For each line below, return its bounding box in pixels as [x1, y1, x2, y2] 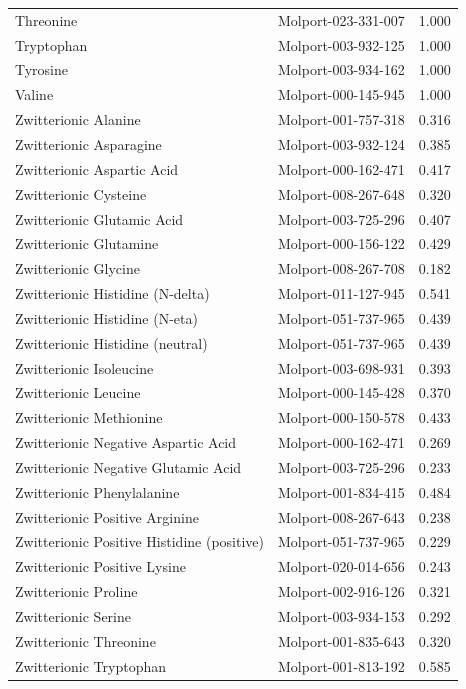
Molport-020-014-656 [277, 556, 405, 577]
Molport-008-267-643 [277, 506, 405, 527]
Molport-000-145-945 [277, 84, 405, 105]
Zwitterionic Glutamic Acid [15, 208, 184, 229]
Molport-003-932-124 [277, 133, 405, 154]
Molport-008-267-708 [277, 258, 405, 279]
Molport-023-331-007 [277, 9, 405, 30]
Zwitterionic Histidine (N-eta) [15, 307, 198, 328]
